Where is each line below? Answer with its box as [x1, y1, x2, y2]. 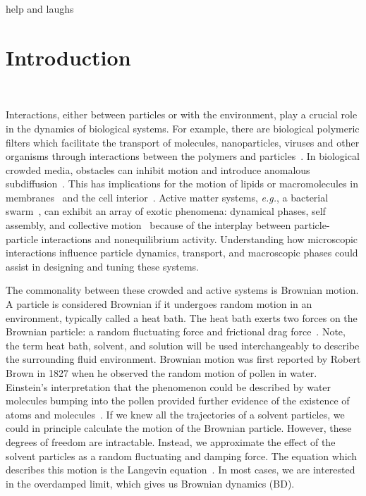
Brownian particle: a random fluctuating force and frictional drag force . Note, [6, 324, 346, 339]
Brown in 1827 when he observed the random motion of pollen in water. [6, 366, 317, 380]
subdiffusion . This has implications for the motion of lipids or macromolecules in [6, 176, 359, 191]
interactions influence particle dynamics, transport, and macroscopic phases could [6, 245, 358, 260]
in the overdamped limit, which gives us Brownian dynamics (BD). [6, 476, 295, 490]
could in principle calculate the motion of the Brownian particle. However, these [6, 421, 352, 435]
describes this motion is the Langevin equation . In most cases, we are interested [6, 462, 355, 477]
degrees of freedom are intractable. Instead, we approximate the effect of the [6, 434, 336, 449]
